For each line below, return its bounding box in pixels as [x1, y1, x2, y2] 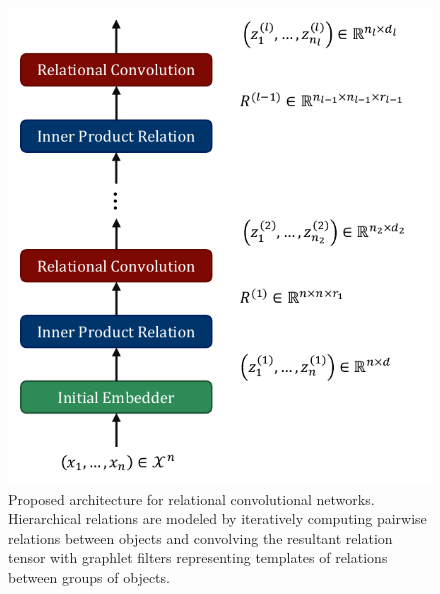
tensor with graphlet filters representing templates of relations [8, 547, 388, 568]
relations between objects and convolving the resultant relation [8, 527, 393, 548]
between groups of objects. [8, 566, 170, 587]
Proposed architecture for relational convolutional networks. [8, 488, 375, 509]
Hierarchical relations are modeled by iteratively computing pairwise [8, 508, 427, 529]
